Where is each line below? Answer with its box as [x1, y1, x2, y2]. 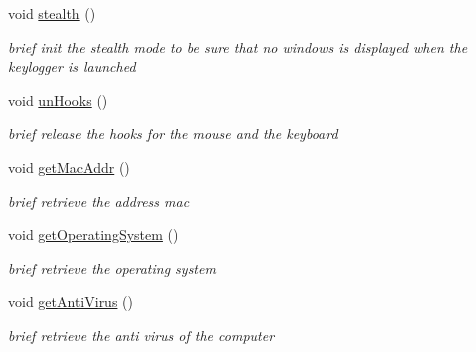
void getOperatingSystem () [8, 224, 179, 245]
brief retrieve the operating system [8, 257, 216, 278]
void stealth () [8, 3, 96, 23]
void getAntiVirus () [8, 291, 133, 312]
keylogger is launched [8, 56, 136, 77]
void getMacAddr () [8, 156, 130, 177]
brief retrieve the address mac [8, 190, 190, 211]
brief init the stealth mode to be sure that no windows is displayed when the [8, 36, 468, 57]
